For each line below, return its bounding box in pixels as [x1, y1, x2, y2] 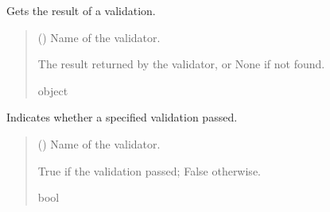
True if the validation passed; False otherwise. [37, 162, 261, 179]
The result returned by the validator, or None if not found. [37, 56, 325, 72]
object [37, 82, 68, 98]
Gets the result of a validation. [6, 2, 156, 18]
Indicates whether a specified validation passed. [6, 109, 238, 125]
